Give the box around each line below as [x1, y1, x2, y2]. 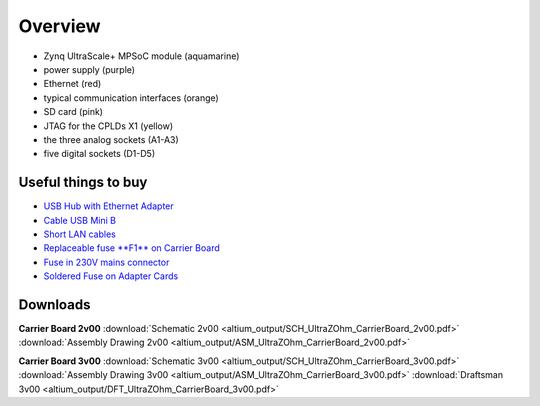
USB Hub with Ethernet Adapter [43, 200, 174, 212]
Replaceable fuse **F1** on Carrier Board [43, 242, 220, 254]
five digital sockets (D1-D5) [43, 148, 155, 160]
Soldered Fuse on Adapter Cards [43, 270, 179, 282]
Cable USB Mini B [43, 214, 117, 226]
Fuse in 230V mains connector [43, 256, 170, 268]
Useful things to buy [18, 174, 148, 191]
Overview [18, 15, 101, 37]
